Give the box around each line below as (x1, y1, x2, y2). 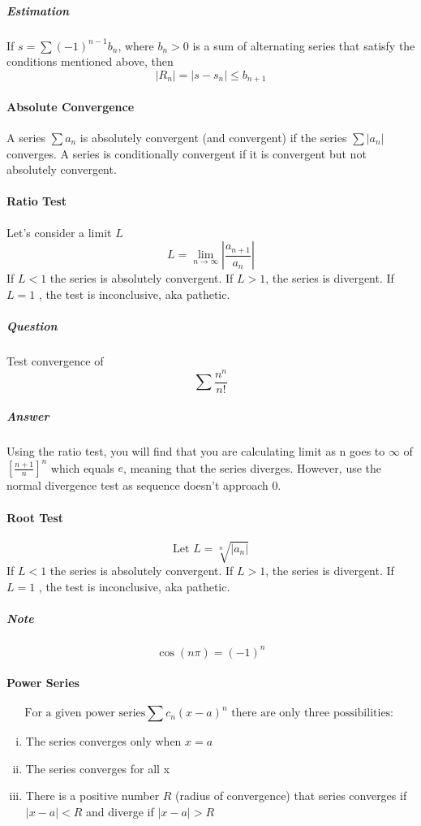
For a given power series (24, 707, 146, 720)
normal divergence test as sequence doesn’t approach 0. (6, 477, 281, 494)
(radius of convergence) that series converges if (175, 787, 407, 804)
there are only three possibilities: (231, 707, 394, 720)
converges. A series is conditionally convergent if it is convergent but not (6, 145, 367, 162)
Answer (6, 408, 49, 425)
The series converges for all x (25, 759, 170, 776)
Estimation (6, 2, 70, 19)
